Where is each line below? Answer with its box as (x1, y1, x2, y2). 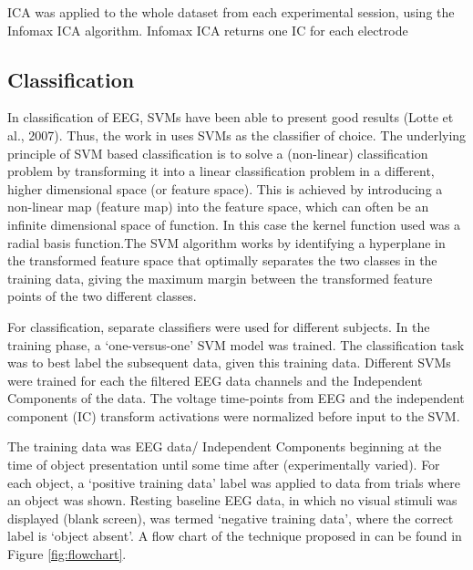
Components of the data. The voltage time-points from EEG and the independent (7, 389, 465, 408)
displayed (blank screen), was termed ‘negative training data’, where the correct (7, 508, 454, 527)
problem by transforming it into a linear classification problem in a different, (7, 161, 435, 181)
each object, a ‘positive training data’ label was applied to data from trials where (7, 472, 461, 492)
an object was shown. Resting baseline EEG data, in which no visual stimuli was (7, 491, 458, 510)
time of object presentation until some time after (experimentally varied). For (7, 455, 440, 474)
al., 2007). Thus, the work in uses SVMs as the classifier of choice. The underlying (7, 125, 467, 144)
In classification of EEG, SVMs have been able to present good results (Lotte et (7, 108, 454, 127)
